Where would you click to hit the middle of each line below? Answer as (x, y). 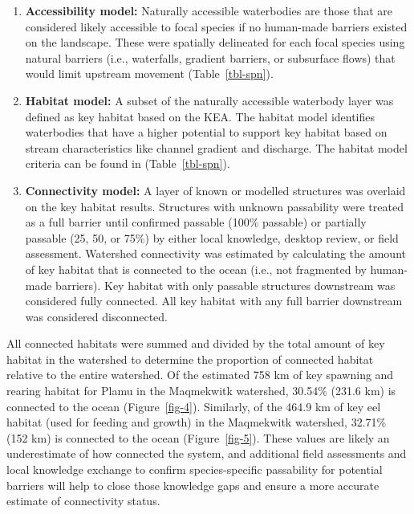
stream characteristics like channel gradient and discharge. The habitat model (216, 147)
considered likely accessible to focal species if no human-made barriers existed (216, 26)
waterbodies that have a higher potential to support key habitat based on (206, 132)
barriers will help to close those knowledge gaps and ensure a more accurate (193, 485)
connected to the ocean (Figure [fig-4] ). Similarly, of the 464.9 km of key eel (194, 406)
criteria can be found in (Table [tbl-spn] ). (128, 163)
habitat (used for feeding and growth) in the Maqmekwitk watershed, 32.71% (197, 422)
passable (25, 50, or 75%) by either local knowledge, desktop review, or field (212, 237)
